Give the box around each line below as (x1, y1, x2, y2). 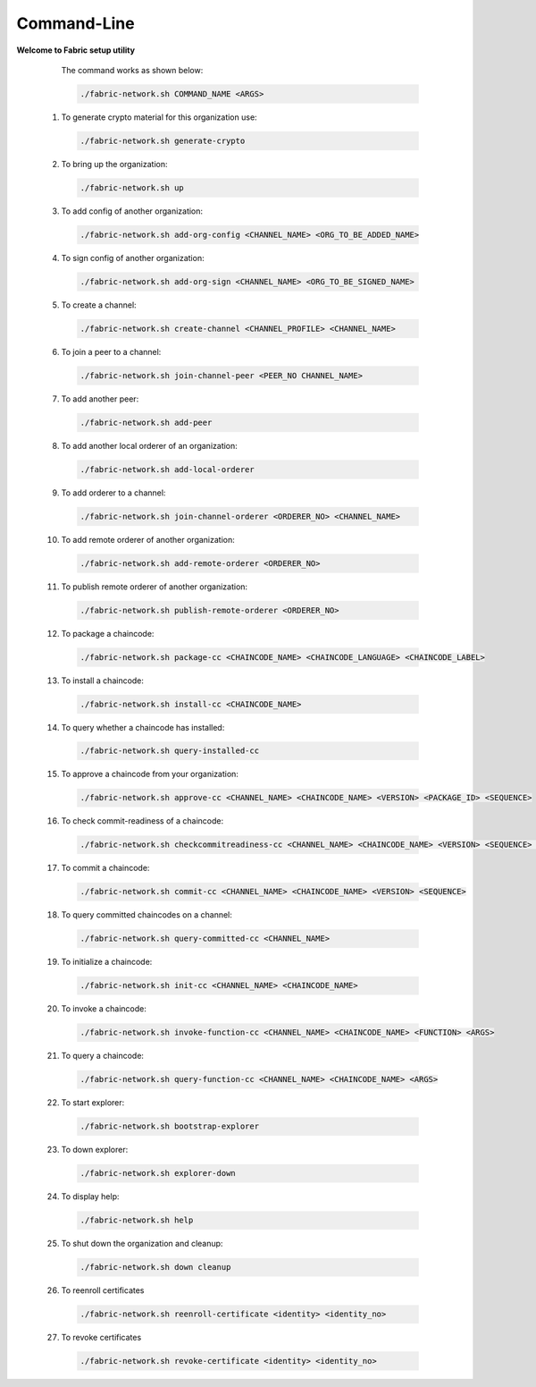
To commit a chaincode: (61, 863, 150, 874)
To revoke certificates (61, 1332, 142, 1343)
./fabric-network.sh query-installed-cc (80, 746, 259, 756)
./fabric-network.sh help (80, 1215, 194, 1225)
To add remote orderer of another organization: (61, 534, 236, 545)
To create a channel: (61, 300, 138, 310)
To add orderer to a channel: (61, 487, 166, 498)
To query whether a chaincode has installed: (61, 722, 225, 732)
